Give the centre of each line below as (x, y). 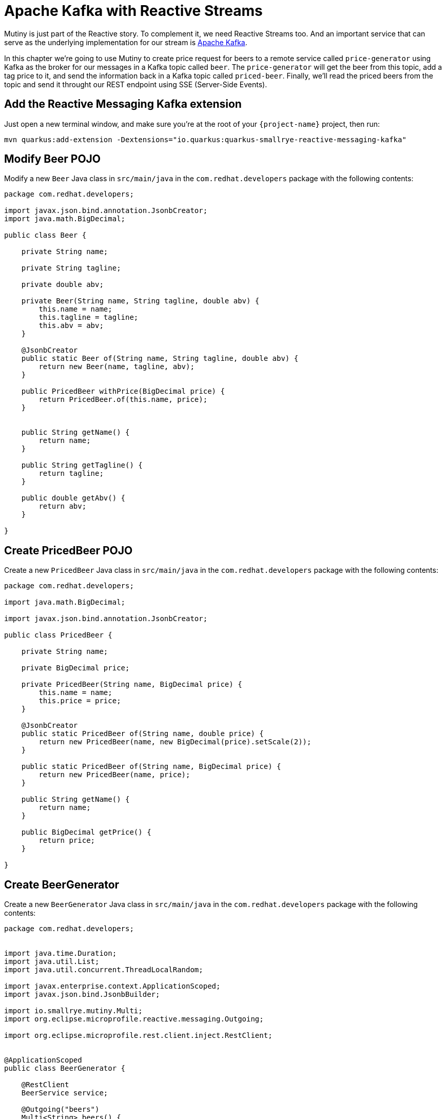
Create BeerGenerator (62, 884)
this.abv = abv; (71, 326)
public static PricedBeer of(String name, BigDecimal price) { (151, 767)
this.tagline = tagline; (89, 317)
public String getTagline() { (82, 465)
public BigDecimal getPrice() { (86, 832)
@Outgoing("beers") (60, 1110)
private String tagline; (71, 268)
